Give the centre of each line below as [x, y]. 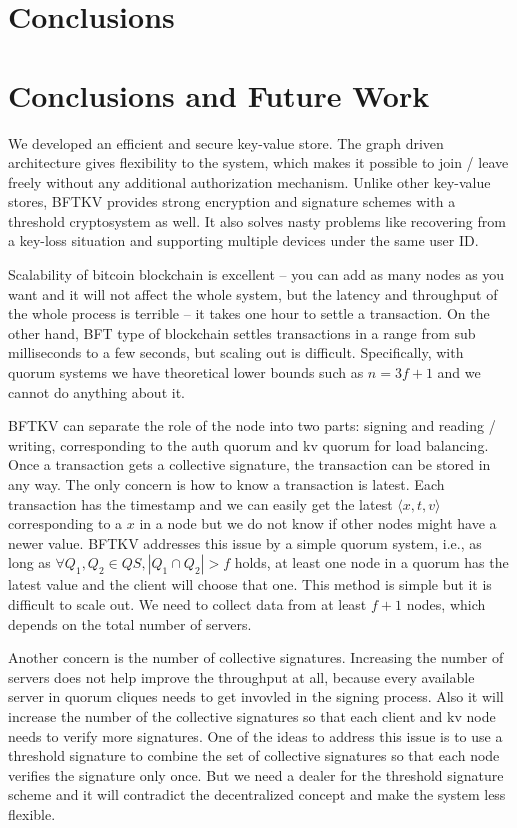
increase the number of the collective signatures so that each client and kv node [252, 715]
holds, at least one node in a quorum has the [371, 562]
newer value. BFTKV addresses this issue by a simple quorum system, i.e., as [245, 542]
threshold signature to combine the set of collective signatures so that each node [254, 755]
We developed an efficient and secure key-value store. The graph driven [226, 142]
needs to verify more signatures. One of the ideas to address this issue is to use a [255, 735]
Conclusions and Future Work [219, 94]
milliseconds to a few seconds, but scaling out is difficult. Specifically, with [236, 352]
